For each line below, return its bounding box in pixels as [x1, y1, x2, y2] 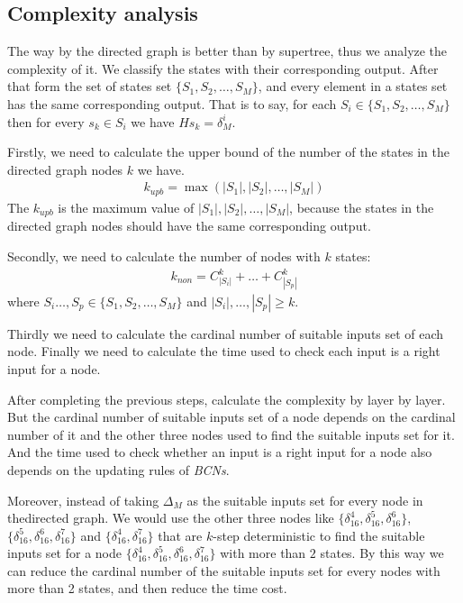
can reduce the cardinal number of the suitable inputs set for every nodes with [7, 561, 440, 580]
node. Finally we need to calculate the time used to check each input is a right [7, 342, 440, 361]
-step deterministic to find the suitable [213, 525, 425, 544]
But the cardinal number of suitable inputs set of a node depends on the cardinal [7, 407, 456, 426]
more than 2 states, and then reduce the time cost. [7, 579, 287, 598]
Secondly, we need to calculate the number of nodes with [7, 246, 321, 265]
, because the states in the [289, 197, 434, 216]
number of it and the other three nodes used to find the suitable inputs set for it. [7, 425, 455, 443]
